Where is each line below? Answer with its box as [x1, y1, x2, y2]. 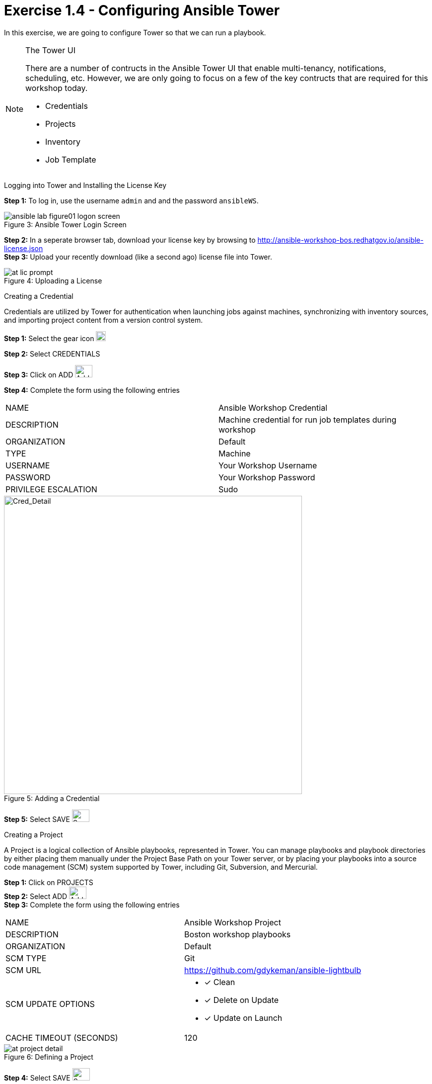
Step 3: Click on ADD [4, 370, 73, 379]
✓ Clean [204, 977, 235, 987]
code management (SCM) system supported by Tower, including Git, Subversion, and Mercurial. [4, 862, 318, 871]
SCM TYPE [5, 953, 47, 963]
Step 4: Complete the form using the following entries [4, 385, 180, 394]
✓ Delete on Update [204, 994, 279, 1005]
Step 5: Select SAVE [4, 814, 70, 823]
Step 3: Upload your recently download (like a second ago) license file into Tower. [4, 252, 272, 261]
